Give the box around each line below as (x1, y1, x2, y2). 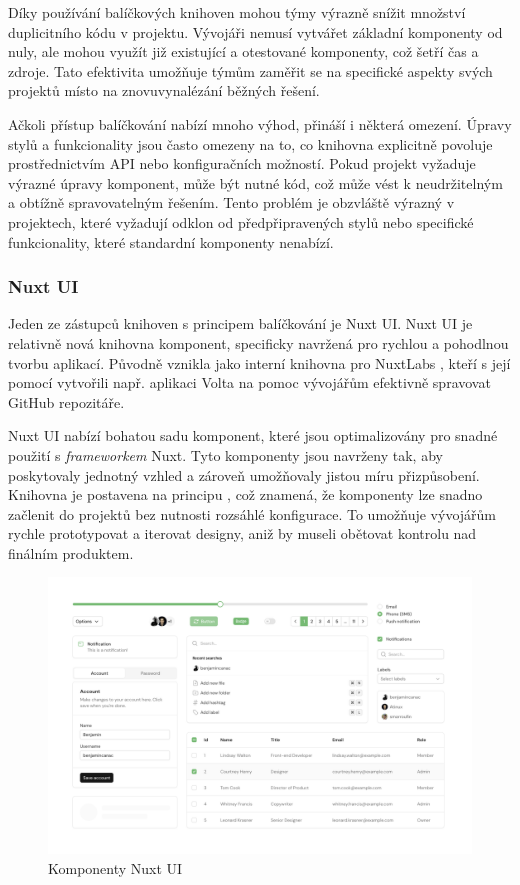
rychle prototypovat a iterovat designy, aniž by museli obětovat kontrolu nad (8, 523, 477, 544)
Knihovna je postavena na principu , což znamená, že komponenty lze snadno (8, 484, 483, 505)
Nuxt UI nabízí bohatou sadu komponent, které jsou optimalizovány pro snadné (8, 425, 498, 446)
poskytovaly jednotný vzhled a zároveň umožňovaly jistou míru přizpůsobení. (8, 464, 480, 485)
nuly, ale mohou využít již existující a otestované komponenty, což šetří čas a (8, 41, 479, 62)
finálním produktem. (8, 542, 134, 563)
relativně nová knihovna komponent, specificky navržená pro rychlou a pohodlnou (8, 332, 509, 353)
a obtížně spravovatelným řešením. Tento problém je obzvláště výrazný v (8, 192, 455, 213)
